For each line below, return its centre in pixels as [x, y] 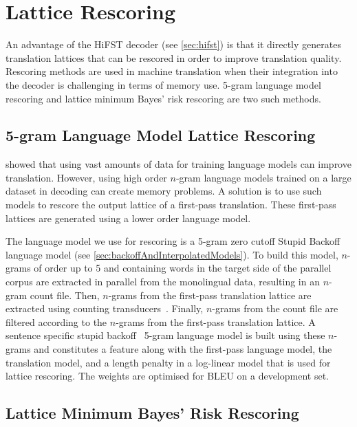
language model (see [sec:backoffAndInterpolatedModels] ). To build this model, [172, 254]
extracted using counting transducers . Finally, [105, 308]
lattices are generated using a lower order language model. [128, 218]
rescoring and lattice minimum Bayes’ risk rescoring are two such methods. [163, 98]
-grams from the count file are [275, 308]
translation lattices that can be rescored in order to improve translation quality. [174, 57]
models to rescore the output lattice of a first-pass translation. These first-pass [171, 205]
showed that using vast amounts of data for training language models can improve [178, 164]
